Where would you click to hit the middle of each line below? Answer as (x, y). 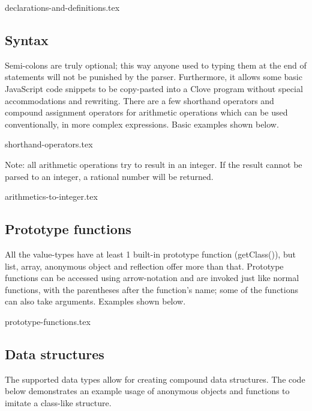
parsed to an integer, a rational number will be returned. (109, 176)
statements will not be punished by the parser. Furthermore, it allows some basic (154, 77)
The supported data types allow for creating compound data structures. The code (155, 379)
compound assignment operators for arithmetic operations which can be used (146, 112)
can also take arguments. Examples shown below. (95, 301)
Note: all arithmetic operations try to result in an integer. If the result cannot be (154, 164)
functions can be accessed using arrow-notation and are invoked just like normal (152, 278)
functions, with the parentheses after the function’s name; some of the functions (151, 289)
